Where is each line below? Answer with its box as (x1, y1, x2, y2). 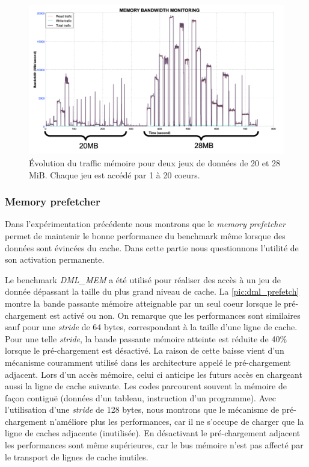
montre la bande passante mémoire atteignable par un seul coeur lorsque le (5, 296, 281, 309)
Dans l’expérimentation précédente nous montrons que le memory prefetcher (5, 218, 286, 230)
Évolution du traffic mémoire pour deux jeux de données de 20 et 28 (29, 156, 281, 169)
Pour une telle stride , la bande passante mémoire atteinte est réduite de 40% (5, 332, 287, 345)
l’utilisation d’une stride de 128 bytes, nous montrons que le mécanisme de (5, 403, 280, 416)
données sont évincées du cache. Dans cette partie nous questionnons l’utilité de (5, 241, 299, 254)
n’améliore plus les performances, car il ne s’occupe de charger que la (49, 415, 304, 427)
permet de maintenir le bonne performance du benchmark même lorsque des (5, 229, 286, 242)
